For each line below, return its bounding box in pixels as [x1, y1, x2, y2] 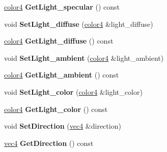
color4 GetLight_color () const [4, 103, 108, 114]
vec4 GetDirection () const [4, 137, 94, 148]
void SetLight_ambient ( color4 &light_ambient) [4, 52, 164, 63]
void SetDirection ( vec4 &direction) [4, 121, 121, 131]
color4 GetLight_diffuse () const [4, 35, 114, 46]
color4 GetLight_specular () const [4, 2, 120, 12]
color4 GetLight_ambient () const [4, 69, 119, 80]
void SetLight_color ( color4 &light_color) [4, 86, 143, 97]
